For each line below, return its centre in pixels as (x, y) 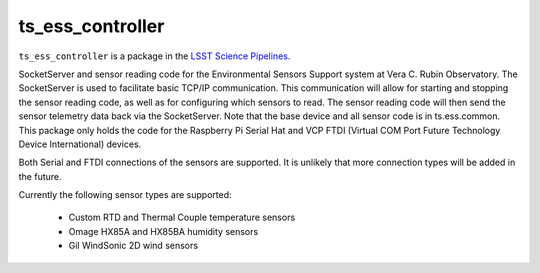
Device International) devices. (80, 144)
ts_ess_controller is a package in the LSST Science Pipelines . (154, 56)
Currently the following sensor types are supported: (125, 195)
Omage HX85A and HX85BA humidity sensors (163, 231)
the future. (40, 176)
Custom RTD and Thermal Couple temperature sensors (182, 217)
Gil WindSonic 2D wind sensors (133, 246)
